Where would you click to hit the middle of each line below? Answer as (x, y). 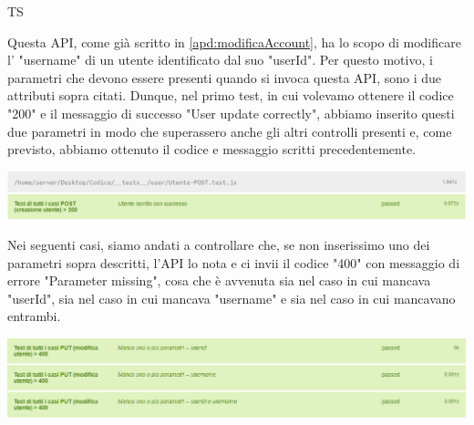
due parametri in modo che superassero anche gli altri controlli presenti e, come (230, 131)
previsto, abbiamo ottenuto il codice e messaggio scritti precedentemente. (211, 149)
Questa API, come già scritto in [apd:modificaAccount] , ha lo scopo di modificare (234, 41)
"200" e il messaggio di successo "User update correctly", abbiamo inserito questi (231, 113)
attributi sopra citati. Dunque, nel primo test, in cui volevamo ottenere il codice (231, 95)
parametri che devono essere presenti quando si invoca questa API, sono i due (224, 77)
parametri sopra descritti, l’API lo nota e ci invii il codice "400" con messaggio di (234, 262)
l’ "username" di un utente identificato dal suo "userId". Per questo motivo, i (220, 60)
